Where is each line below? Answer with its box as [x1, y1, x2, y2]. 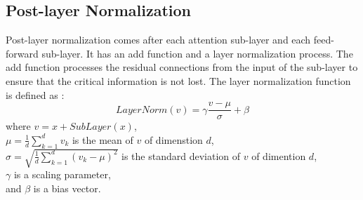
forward [6, 46, 39, 60]
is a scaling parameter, [13, 167, 111, 182]
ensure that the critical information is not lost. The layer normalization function [6, 73, 351, 88]
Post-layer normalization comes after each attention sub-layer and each [6, 32, 311, 47]
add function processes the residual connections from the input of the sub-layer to [6, 60, 358, 74]
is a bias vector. [33, 180, 101, 195]
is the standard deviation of [121, 148, 241, 163]
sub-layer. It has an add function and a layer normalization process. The [41, 46, 353, 60]
